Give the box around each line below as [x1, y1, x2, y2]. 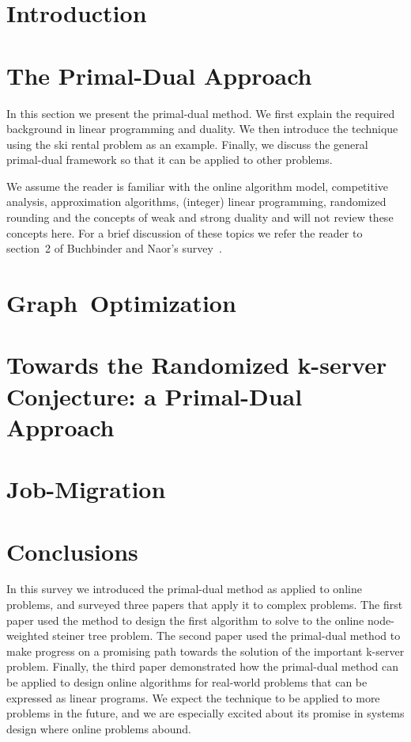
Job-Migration [6, 473, 166, 505]
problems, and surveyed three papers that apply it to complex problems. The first [6, 596, 403, 613]
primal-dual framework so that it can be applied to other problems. [6, 151, 333, 168]
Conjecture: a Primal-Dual [6, 379, 303, 412]
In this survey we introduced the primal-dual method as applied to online [6, 580, 362, 597]
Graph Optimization [6, 287, 236, 319]
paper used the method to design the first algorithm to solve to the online [6, 611, 364, 628]
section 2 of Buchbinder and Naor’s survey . [6, 240, 222, 257]
